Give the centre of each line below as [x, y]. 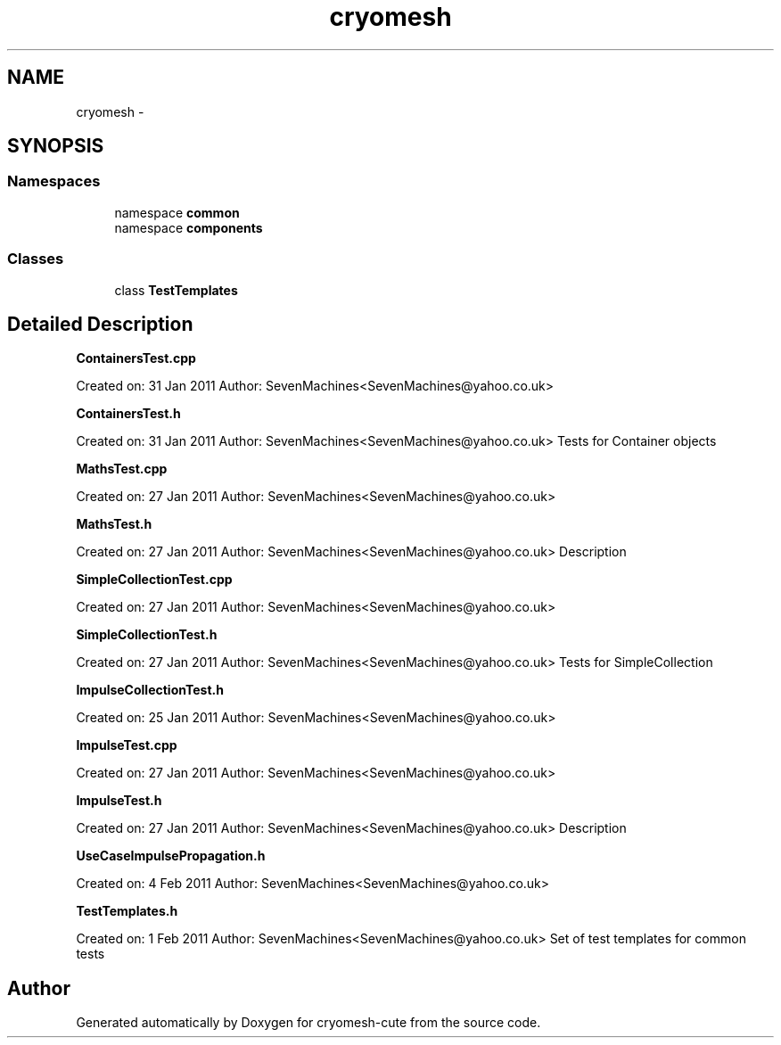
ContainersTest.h [128, 414]
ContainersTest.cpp [136, 358]
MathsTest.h [114, 524]
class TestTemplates [176, 290]
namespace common [177, 212]
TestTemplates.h [127, 911]
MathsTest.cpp [122, 469]
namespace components [189, 227]
